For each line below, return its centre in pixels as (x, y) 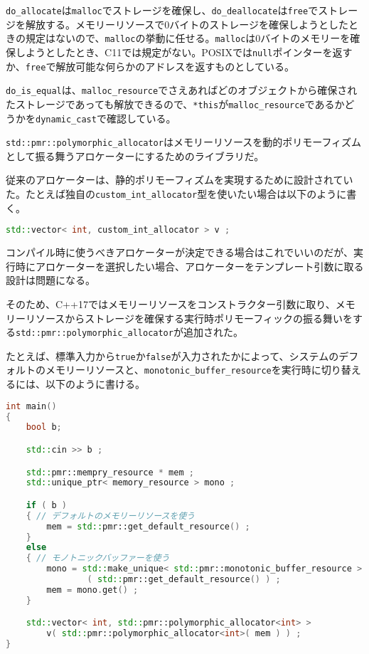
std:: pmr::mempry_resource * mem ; (110, 472)
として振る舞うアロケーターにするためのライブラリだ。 (135, 155)
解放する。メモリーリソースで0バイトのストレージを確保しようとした (187, 24)
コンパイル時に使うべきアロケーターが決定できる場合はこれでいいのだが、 (180, 252)
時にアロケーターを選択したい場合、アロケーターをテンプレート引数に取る (189, 266)
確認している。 (141, 118)
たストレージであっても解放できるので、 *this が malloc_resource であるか (175, 104)
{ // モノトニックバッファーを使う (98, 558)
